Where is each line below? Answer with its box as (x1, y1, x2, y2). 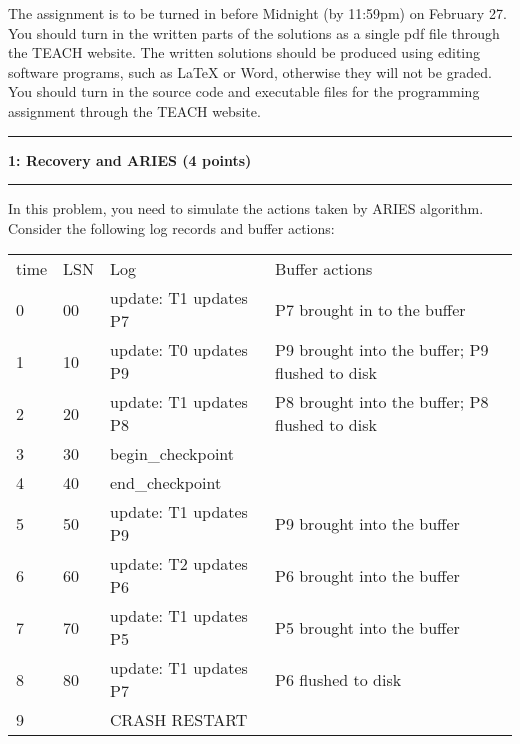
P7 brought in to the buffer (275, 297, 466, 321)
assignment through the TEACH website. (8, 100, 261, 121)
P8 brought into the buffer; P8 (275, 390, 489, 414)
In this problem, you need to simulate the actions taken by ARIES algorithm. (8, 198, 484, 219)
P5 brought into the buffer (275, 615, 460, 639)
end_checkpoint (110, 471, 222, 495)
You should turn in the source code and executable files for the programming (8, 81, 480, 102)
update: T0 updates (110, 338, 248, 362)
